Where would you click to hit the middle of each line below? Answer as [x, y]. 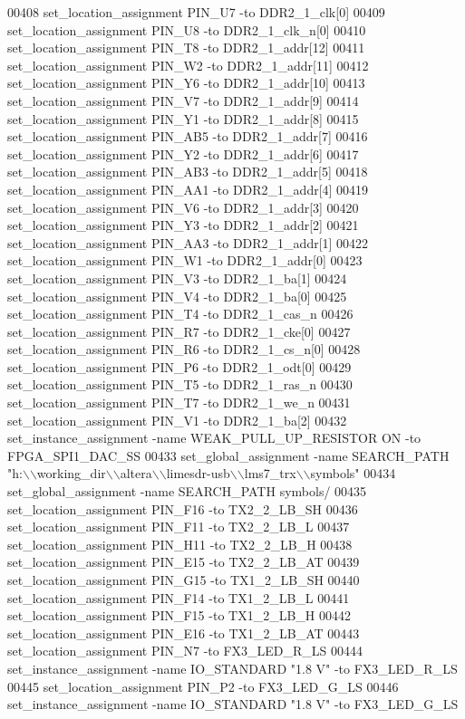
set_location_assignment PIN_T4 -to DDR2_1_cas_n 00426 [180, 314]
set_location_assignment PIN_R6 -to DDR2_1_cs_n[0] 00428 [184, 349]
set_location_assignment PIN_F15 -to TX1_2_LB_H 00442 [179, 615]
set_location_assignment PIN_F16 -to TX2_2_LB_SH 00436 [183, 508]
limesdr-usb [198, 473]
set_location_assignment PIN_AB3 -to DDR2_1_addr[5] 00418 [188, 172]
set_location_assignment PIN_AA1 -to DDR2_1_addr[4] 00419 [188, 189]
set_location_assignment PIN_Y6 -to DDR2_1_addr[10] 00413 [186, 83]
